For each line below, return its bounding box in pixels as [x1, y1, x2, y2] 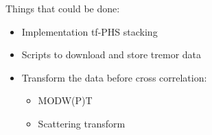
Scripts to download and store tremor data [21, 47, 202, 62]
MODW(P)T [38, 93, 93, 108]
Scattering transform [38, 116, 126, 130]
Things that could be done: [5, 1, 120, 15]
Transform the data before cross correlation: [21, 70, 207, 84]
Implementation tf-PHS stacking [21, 24, 158, 38]
